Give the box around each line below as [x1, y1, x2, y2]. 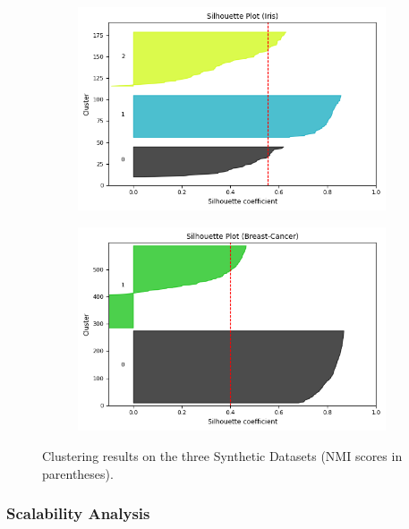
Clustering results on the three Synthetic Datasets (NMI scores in [42, 446, 403, 465]
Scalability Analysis [6, 502, 150, 525]
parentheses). [42, 464, 114, 482]
